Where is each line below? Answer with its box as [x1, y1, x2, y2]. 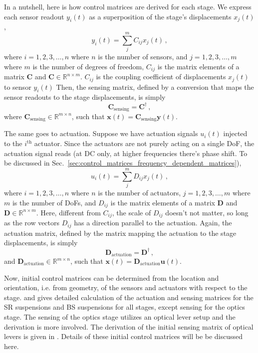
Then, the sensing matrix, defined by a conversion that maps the [56, 81, 254, 92]
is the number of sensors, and [98, 51, 188, 62]
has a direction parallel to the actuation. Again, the [74, 217, 232, 228]
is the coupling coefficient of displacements [96, 71, 226, 82]
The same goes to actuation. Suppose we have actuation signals [4, 128, 198, 139]
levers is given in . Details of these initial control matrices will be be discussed [4, 331, 243, 342]
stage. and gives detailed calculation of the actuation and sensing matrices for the [4, 292, 254, 302]
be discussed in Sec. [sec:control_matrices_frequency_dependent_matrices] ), [4, 158, 242, 168]
